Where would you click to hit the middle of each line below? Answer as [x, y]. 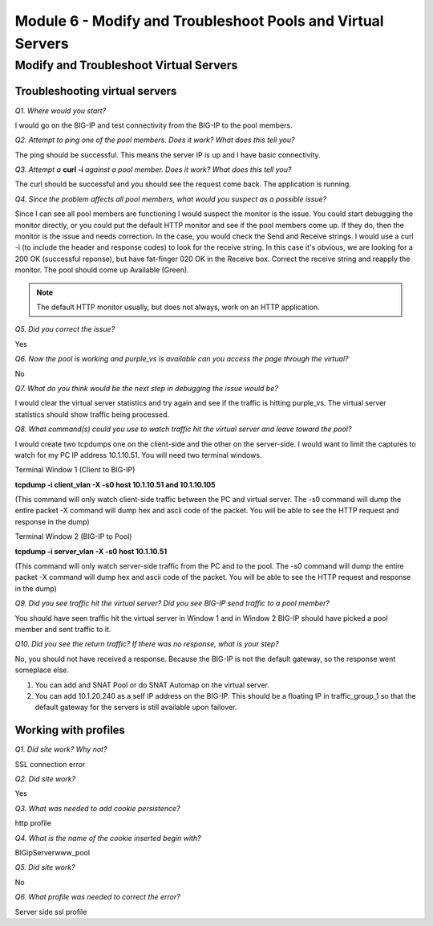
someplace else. [42, 670]
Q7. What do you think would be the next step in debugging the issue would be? [146, 388]
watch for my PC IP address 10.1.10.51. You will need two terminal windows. [138, 455]
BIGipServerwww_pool [53, 852]
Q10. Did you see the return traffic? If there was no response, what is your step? [147, 644]
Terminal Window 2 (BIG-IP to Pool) [73, 536]
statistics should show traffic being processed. [92, 414]
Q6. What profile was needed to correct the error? [97, 897]
